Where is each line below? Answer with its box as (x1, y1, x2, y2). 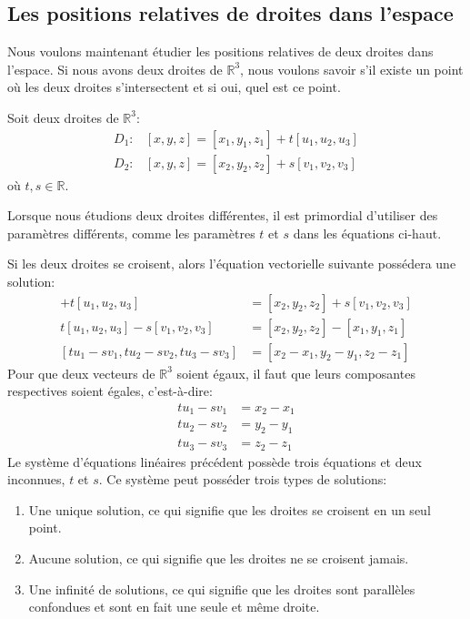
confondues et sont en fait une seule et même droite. (28, 597, 320, 616)
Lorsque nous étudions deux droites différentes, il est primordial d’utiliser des (7, 206, 438, 225)
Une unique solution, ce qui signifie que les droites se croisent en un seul (28, 500, 431, 519)
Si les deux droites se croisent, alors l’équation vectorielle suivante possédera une (7, 254, 456, 273)
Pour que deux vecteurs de (7, 363, 155, 382)
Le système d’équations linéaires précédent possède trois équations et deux (7, 452, 422, 471)
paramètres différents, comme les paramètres (7, 223, 255, 242)
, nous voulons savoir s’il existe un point (240, 59, 464, 78)
